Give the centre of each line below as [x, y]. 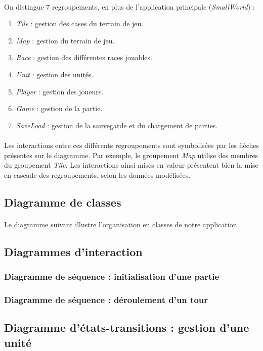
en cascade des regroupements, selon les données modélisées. [97, 174]
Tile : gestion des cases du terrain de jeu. [80, 23]
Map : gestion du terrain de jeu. [65, 40]
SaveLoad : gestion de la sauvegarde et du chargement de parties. [117, 125]
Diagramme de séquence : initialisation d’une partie [112, 276]
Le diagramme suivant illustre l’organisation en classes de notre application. [122, 224]
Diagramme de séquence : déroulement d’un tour [106, 299]
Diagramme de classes [63, 202]
